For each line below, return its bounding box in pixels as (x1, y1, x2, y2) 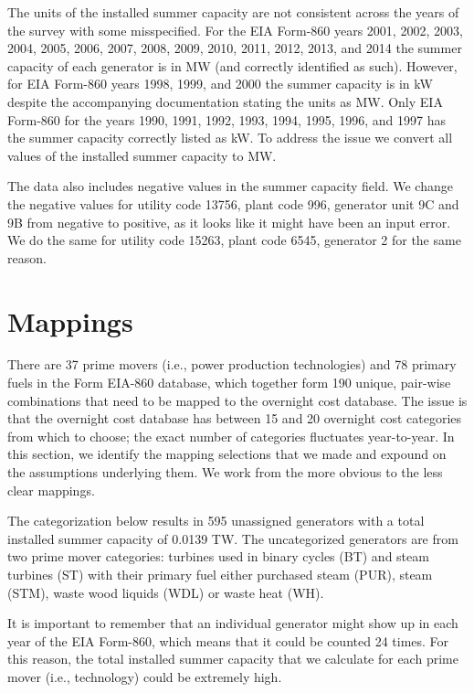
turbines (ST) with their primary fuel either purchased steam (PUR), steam (7, 564, 433, 583)
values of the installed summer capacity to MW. (7, 145, 277, 165)
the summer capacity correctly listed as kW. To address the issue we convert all (7, 128, 453, 147)
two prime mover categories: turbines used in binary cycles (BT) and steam (7, 547, 429, 566)
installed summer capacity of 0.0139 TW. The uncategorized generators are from (7, 528, 458, 548)
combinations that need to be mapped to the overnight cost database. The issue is (7, 390, 468, 410)
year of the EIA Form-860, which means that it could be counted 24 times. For (7, 631, 449, 650)
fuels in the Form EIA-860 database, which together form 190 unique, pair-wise (7, 373, 451, 392)
